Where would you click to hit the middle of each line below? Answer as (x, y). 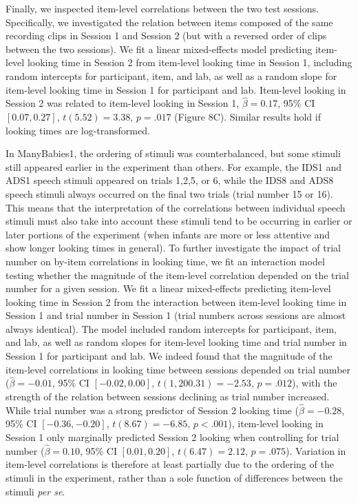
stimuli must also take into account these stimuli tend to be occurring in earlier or (179, 221)
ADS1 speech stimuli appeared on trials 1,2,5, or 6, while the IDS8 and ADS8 (170, 180)
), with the (315, 383)
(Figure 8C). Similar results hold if (248, 116)
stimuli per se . (35, 491)
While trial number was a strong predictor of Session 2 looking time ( (152, 410)
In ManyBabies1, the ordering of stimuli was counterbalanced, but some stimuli (173, 153)
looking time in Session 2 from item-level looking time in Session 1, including (190, 62)
